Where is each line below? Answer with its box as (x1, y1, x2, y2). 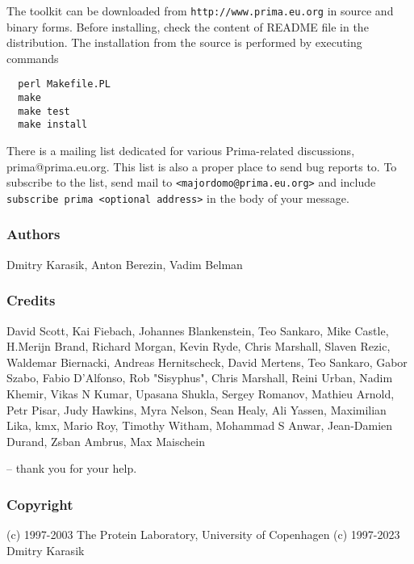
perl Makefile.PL (18, 78, 111, 90)
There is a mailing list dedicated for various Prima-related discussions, (6, 142, 355, 159)
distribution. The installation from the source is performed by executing (6, 34, 362, 51)
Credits (6, 290, 56, 310)
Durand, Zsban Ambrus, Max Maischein (6, 432, 205, 449)
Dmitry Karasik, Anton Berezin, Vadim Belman (6, 255, 243, 272)
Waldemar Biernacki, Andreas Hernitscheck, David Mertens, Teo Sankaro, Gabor (6, 353, 408, 370)
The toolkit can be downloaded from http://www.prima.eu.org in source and (6, 2, 394, 19)
